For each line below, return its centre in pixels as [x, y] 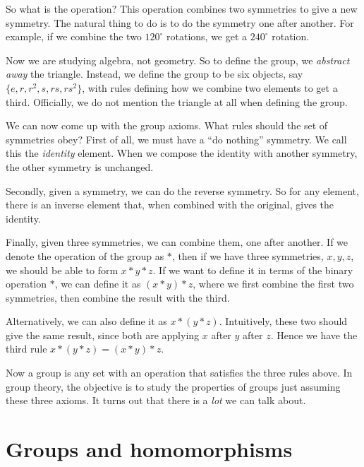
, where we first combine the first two [273, 284]
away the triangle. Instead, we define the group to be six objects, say [154, 74]
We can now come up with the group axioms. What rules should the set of [167, 125]
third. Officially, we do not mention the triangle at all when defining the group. [177, 101]
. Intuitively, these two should [283, 321]
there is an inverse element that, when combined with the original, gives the [170, 205]
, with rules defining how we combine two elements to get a [210, 87]
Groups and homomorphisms [149, 449]
